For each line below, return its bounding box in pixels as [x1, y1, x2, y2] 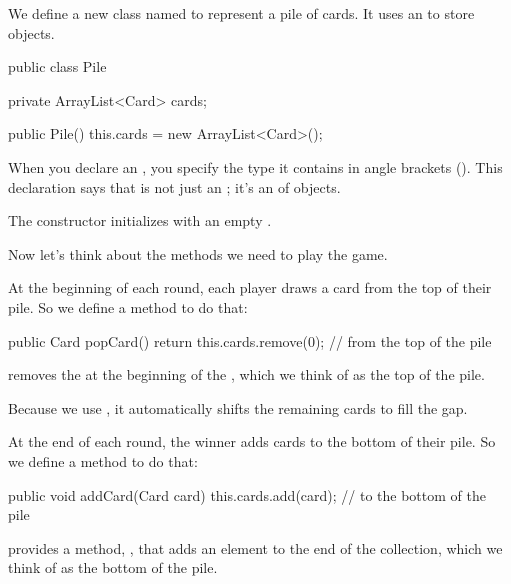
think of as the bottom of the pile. [8, 557, 218, 578]
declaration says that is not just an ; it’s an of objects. [8, 176, 341, 197]
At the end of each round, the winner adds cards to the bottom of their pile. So [8, 431, 496, 452]
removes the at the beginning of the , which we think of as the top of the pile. [8, 364, 485, 385]
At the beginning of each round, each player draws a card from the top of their [8, 277, 492, 298]
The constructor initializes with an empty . [8, 210, 272, 231]
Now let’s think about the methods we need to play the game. [8, 243, 388, 264]
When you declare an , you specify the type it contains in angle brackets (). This [8, 156, 503, 177]
